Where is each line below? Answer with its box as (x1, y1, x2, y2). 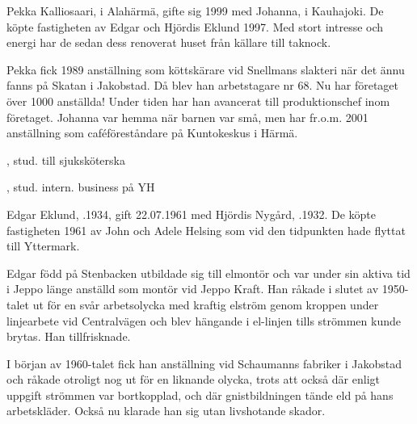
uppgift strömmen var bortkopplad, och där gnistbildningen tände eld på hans (6, 386, 394, 403)
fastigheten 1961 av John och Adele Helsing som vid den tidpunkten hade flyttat (6, 221, 406, 238)
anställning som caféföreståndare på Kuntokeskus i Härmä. (6, 124, 298, 141)
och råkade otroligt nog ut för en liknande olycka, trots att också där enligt (6, 371, 380, 388)
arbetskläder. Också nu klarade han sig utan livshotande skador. (6, 402, 326, 419)
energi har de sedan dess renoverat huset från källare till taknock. (6, 34, 331, 51)
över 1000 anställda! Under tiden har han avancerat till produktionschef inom (6, 92, 390, 109)
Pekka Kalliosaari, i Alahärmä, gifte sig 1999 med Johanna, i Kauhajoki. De (6, 2, 384, 19)
